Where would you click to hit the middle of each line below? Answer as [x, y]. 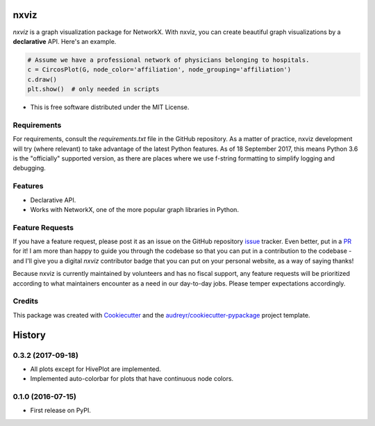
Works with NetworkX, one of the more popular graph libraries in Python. [135, 209]
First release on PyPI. [61, 411]
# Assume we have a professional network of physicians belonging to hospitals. [168, 60]
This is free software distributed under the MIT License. [110, 107]
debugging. [30, 168]
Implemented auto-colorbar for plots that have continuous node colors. [132, 379]
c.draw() [42, 79]
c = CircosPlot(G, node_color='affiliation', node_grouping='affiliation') [159, 70]
